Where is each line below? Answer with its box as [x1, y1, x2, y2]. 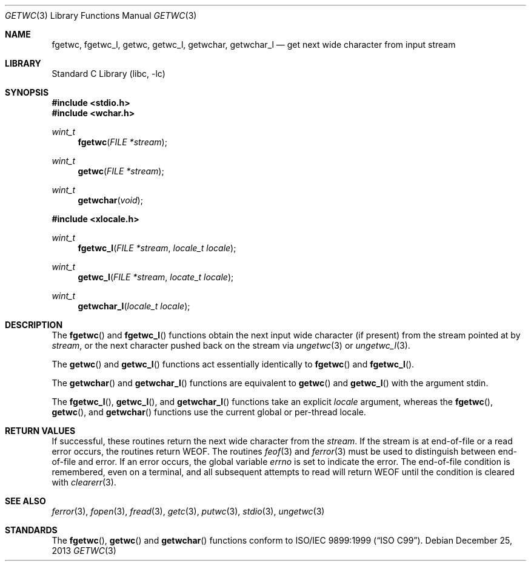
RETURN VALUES [5, 426, 76, 436]
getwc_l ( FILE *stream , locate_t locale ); [78, 272, 234, 282]
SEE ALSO [5, 496, 46, 506]
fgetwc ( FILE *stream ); [78, 137, 167, 147]
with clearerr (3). [52, 477, 116, 487]
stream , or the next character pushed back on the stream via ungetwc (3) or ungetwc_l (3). [52, 340, 410, 350]
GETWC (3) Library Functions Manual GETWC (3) [5, 10, 197, 21]
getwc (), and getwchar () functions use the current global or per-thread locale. [52, 407, 366, 417]
